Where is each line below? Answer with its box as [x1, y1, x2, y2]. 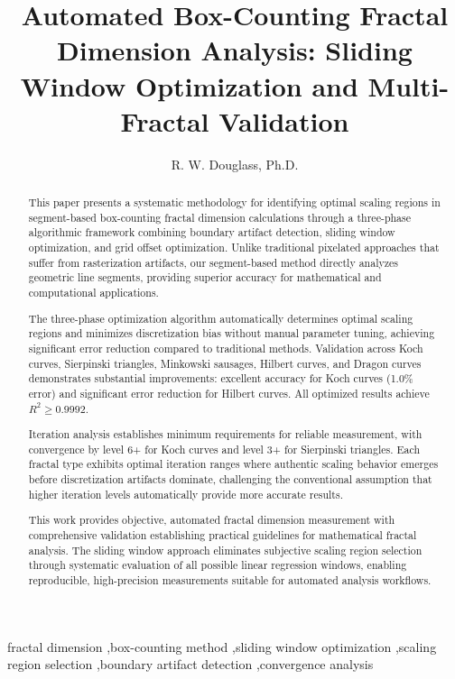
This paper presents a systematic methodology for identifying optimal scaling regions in [28, 195, 441, 210]
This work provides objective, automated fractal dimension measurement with [28, 512, 395, 528]
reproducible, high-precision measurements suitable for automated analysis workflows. [28, 572, 432, 587]
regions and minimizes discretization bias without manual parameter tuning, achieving [28, 326, 435, 341]
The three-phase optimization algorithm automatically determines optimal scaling [28, 310, 413, 326]
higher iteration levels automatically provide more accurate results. [28, 486, 343, 501]
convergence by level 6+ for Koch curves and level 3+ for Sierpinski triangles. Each [28, 441, 421, 456]
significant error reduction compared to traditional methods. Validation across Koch [28, 340, 423, 355]
